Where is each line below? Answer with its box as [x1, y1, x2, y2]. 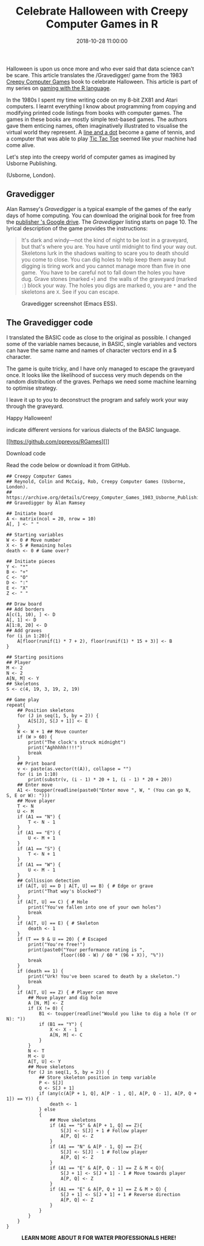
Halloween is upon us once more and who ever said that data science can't [6, 65, 194, 72]
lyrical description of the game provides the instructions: [6, 224, 148, 232]
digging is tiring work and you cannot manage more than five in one [21, 262, 191, 269]
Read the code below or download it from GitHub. [6, 461, 131, 469]
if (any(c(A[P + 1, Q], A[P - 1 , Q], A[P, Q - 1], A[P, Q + [38, 1090, 197, 1096]
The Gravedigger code [6, 317, 93, 328]
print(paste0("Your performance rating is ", [28, 947, 146, 953]
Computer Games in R [46, 17, 158, 31]
